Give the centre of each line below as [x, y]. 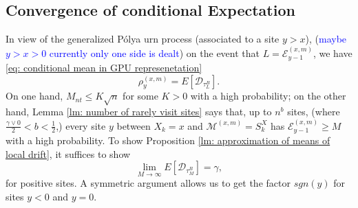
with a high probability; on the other [268, 96]
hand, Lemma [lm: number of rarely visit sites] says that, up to [139, 112]
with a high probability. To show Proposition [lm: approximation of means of [168, 140]
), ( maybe [326, 39]
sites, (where [314, 112]
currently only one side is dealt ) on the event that [154, 53]
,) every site [81, 125]
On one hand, [34, 96]
